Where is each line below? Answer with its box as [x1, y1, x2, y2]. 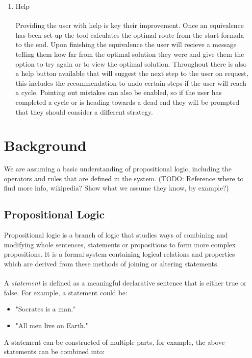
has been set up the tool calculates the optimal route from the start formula [15, 29, 244, 40]
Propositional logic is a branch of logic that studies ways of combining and [4, 230, 228, 240]
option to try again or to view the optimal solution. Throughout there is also [15, 58, 247, 69]
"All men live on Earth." [15, 320, 88, 330]
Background [4, 135, 87, 155]
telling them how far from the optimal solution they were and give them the [15, 48, 244, 59]
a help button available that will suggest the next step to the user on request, [15, 68, 249, 78]
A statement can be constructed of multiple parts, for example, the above [4, 336, 225, 347]
